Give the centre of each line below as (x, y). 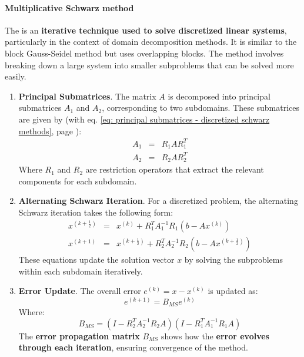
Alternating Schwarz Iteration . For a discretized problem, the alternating (158, 201)
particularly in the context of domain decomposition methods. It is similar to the (151, 42)
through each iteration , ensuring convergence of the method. (133, 347)
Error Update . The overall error (80, 291)
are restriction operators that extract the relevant (175, 169)
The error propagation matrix (79, 335)
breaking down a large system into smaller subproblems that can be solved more (149, 65)
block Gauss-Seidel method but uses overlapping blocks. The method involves (144, 53)
